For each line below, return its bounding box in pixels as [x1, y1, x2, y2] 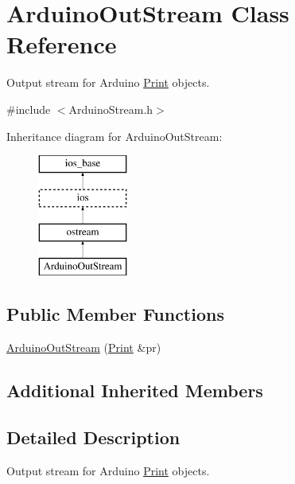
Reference [6, 28, 117, 60]
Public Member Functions [6, 302, 224, 326]
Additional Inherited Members [6, 378, 263, 403]
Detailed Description [6, 424, 180, 449]
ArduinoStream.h [68, 100, 153, 117]
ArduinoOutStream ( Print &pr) [6, 339, 161, 356]
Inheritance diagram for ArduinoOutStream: [6, 127, 223, 144]
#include [6, 100, 51, 117]
